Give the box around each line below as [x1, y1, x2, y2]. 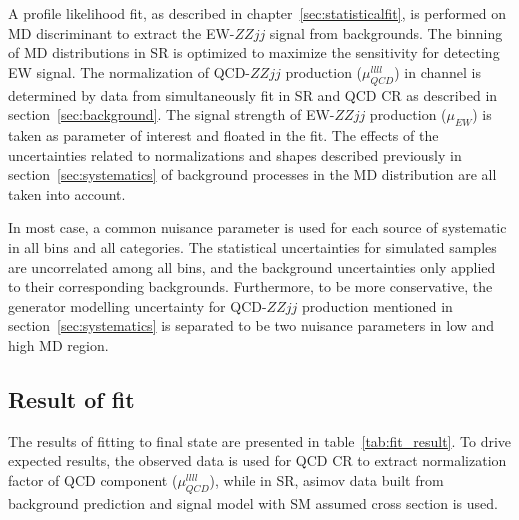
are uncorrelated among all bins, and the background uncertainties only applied [8, 256, 496, 277]
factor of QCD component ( [8, 469, 178, 490]
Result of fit [8, 383, 135, 414]
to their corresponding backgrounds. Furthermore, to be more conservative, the [8, 276, 493, 297]
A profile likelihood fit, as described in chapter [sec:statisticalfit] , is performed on [8, 3, 507, 23]
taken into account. [8, 183, 126, 204]
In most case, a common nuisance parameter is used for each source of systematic [8, 217, 507, 238]
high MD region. [8, 334, 109, 355]
